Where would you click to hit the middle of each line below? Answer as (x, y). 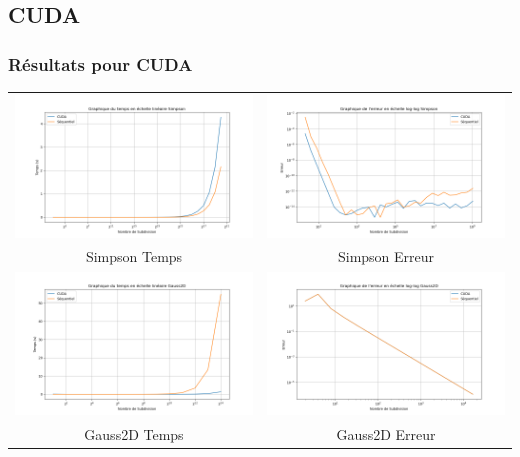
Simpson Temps (134, 256)
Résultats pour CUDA (100, 63)
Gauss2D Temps (134, 433)
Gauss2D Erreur (386, 433)
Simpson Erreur (386, 256)
